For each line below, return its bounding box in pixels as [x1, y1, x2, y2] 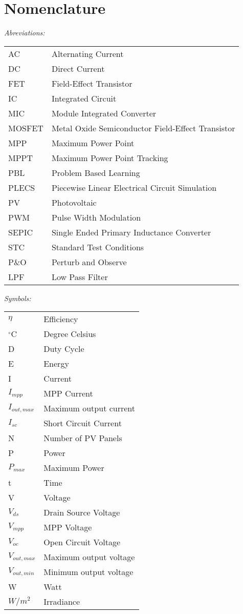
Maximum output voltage [43, 551, 135, 563]
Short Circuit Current [43, 417, 122, 429]
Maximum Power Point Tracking [51, 151, 168, 164]
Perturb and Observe [51, 255, 127, 268]
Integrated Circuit [51, 92, 117, 104]
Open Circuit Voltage [43, 536, 121, 548]
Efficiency [43, 313, 78, 325]
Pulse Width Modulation [51, 211, 141, 223]
